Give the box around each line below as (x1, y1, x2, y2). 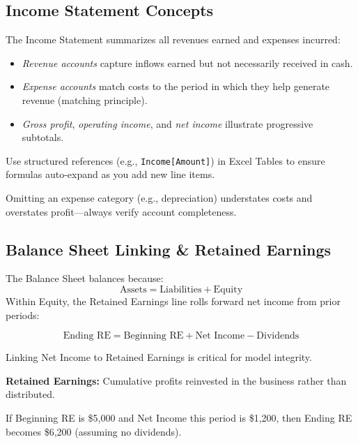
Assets (119, 285, 147, 295)
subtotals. (22, 130, 64, 145)
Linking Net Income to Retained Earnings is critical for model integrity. (6, 350, 312, 364)
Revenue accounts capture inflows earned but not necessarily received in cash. (22, 55, 353, 70)
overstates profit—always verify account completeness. (6, 204, 237, 219)
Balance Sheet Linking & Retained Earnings (6, 238, 332, 260)
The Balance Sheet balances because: (6, 271, 164, 286)
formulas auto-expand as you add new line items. (6, 167, 215, 182)
